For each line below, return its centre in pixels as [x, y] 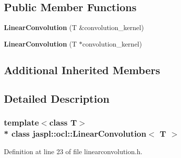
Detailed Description [57, 98]
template [22, 122]
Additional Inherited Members [82, 70]
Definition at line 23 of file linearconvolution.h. [73, 151]
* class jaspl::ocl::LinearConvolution [75, 133]
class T [63, 122]
